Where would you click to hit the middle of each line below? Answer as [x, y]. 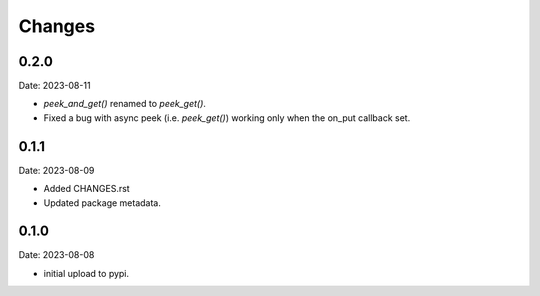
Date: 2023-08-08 [56, 255]
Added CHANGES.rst [86, 189]
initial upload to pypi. [86, 273]
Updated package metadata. [102, 202]
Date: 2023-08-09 [56, 170]
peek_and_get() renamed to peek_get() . [125, 104]
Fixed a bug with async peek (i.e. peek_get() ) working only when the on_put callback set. [227, 117]
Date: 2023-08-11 [54, 86]
